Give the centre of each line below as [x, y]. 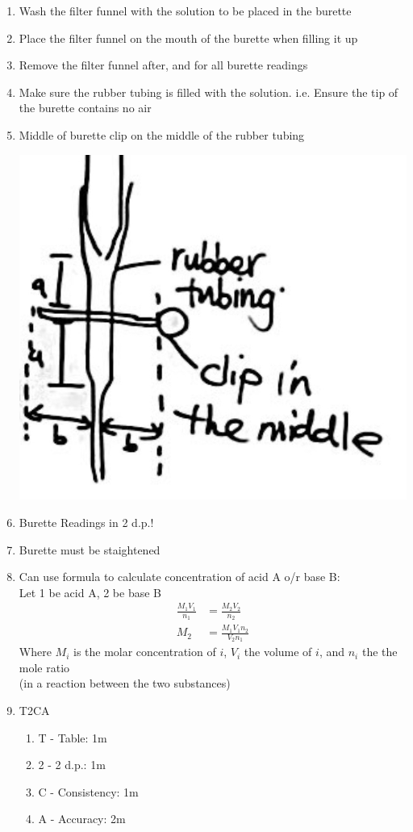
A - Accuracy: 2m [82, 819]
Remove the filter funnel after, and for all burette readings [163, 65]
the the [380, 652]
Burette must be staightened [90, 549]
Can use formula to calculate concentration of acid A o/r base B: [179, 577]
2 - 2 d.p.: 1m [72, 765]
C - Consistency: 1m [88, 791]
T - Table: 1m [73, 737]
